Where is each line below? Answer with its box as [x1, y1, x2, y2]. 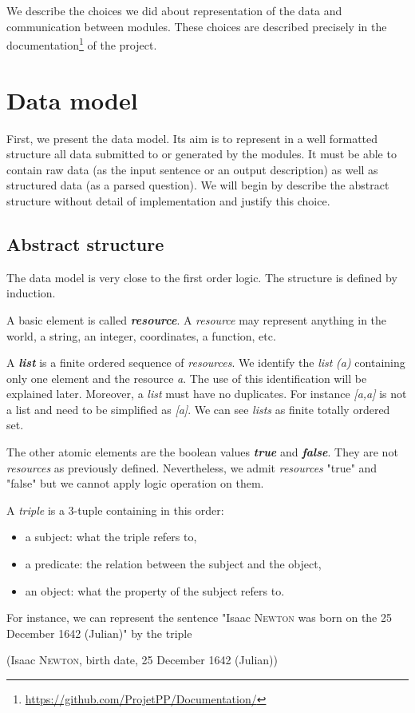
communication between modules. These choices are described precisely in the [6, 18, 387, 34]
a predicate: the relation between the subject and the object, [25, 556, 322, 572]
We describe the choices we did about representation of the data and [6, 2, 342, 18]
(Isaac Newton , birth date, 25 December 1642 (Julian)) [6, 651, 278, 668]
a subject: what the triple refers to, [25, 528, 197, 545]
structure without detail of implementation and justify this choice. [6, 192, 330, 209]
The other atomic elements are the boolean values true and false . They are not [6, 444, 398, 460]
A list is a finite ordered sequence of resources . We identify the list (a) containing [6, 354, 405, 371]
